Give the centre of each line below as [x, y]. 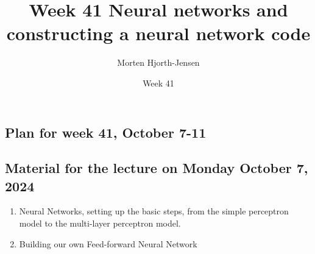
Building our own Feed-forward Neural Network [108, 243]
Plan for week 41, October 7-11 [106, 132]
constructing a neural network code [158, 33]
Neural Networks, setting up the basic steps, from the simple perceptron [154, 211]
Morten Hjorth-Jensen [158, 62]
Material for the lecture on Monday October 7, [157, 168]
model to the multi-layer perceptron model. [100, 223]
